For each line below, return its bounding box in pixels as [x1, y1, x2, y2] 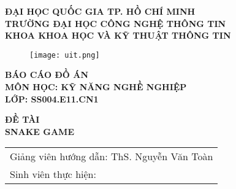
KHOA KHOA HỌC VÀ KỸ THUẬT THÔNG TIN [5, 29, 231, 42]
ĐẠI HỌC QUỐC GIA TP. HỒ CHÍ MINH [5, 5, 196, 17]
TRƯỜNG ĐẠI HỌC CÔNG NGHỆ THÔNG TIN [5, 17, 226, 29]
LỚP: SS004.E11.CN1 [5, 92, 99, 105]
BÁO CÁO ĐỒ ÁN [5, 68, 89, 81]
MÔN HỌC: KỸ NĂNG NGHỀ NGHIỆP [5, 80, 187, 93]
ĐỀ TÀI [5, 113, 40, 126]
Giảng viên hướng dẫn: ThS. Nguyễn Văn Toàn [10, 149, 213, 164]
